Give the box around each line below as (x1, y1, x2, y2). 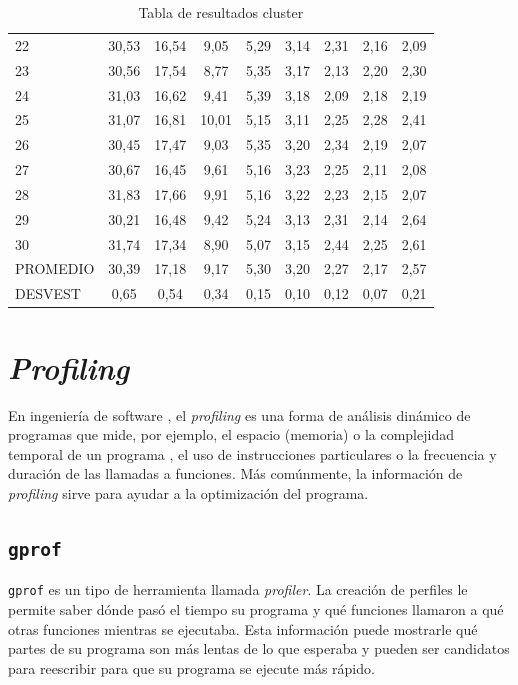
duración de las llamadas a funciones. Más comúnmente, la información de (8, 463, 463, 484)
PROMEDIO (15, 258, 95, 279)
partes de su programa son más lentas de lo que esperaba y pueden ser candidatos (8, 638, 510, 659)
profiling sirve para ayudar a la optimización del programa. (8, 482, 369, 503)
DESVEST (15, 283, 81, 304)
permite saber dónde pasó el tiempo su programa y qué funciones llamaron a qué (8, 598, 504, 619)
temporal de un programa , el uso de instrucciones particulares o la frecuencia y (8, 443, 497, 464)
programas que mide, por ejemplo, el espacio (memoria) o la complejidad (8, 424, 454, 445)
